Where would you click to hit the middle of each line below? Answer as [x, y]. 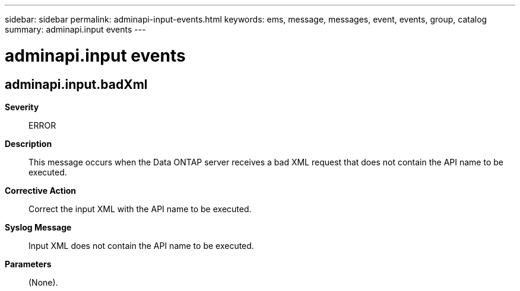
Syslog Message [38, 227]
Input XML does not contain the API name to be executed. [141, 245]
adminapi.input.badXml [76, 84]
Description [28, 143]
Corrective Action [40, 190]
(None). [43, 282]
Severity [22, 107]
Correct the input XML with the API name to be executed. [140, 209]
